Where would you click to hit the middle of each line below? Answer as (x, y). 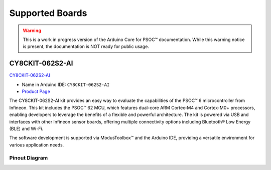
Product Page (36, 91)
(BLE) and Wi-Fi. (26, 128)
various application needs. (37, 144)
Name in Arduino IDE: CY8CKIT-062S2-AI (66, 84)
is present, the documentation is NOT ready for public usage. (86, 46)
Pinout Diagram (29, 157)
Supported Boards (48, 13)
